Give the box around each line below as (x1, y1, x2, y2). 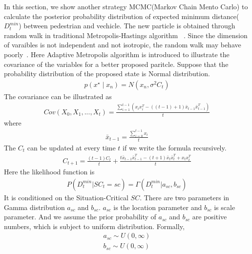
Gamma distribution (4, 202, 65, 212)
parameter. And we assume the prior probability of (4, 212, 156, 222)
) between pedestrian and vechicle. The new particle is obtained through (19, 21, 235, 31)
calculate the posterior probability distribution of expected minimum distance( (4, 11, 239, 21)
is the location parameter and (113, 202, 202, 212)
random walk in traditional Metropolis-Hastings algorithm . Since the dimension (4, 30, 248, 40)
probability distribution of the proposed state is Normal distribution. (4, 68, 210, 79)
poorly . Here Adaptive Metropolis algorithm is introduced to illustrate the (4, 49, 230, 59)
